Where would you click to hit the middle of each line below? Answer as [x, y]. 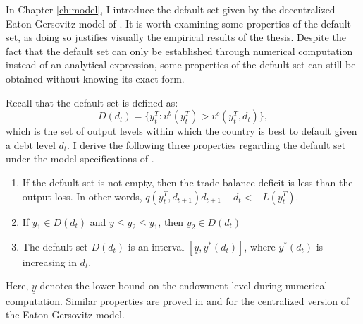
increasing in [49, 262]
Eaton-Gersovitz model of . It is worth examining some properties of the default [178, 23]
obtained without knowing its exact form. [95, 78]
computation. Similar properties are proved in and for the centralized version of [178, 300]
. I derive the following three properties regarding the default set [207, 144]
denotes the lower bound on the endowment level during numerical [184, 286]
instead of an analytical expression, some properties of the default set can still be [181, 65]
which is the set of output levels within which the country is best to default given [181, 131]
